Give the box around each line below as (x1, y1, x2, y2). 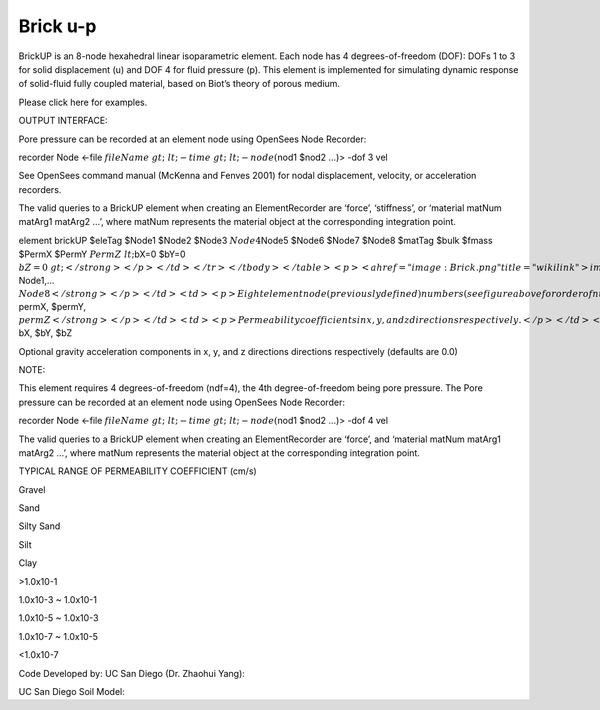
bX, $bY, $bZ (18, 327, 73, 339)
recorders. (18, 183, 62, 195)
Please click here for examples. (18, 96, 148, 108)
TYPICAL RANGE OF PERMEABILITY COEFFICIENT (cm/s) (18, 465, 257, 477)
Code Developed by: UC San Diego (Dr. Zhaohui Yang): (18, 667, 245, 679)
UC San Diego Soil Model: (18, 686, 125, 697)
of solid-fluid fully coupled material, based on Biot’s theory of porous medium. (18, 78, 340, 90)
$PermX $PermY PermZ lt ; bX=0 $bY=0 (18, 248, 186, 260)
